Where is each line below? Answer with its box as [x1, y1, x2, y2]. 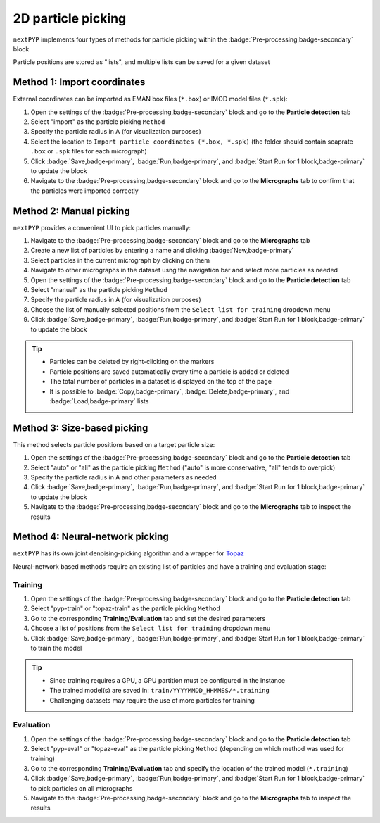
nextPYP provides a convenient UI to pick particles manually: [13, 223, 191, 232]
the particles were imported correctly [30, 187, 139, 195]
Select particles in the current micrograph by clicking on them [30, 256, 210, 264]
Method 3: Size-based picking [13, 422, 148, 434]
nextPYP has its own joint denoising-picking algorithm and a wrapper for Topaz [13, 549, 244, 558]
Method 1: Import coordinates [13, 76, 146, 88]
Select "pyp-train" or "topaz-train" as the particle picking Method [30, 604, 221, 612]
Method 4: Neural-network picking [13, 531, 169, 543]
